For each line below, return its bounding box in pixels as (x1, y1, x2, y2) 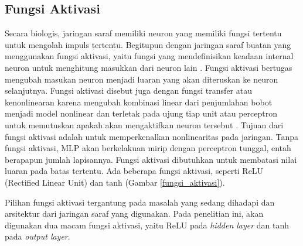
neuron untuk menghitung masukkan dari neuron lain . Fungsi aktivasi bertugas (5, 61, 292, 73)
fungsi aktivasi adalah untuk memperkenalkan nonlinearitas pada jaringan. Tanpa (5, 130, 298, 142)
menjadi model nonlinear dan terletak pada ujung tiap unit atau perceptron (5, 107, 277, 119)
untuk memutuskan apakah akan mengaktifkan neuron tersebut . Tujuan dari (5, 118, 284, 131)
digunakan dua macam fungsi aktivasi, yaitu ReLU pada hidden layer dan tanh (5, 218, 290, 231)
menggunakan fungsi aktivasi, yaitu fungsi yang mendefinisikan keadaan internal (5, 50, 294, 62)
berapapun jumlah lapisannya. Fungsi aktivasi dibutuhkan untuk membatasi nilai (5, 153, 297, 165)
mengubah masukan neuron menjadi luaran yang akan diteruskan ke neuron (5, 73, 278, 85)
